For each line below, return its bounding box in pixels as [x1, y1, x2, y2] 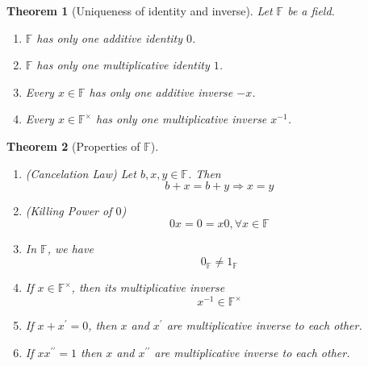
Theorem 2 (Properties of [6, 137, 140, 154]
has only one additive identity [36, 29, 183, 46]
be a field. [287, 2, 335, 19]
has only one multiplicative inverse [95, 110, 267, 127]
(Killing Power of [25, 202, 112, 219]
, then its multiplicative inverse [71, 279, 225, 296]
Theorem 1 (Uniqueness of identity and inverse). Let [6, 2, 273, 19]
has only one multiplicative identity [36, 56, 210, 73]
